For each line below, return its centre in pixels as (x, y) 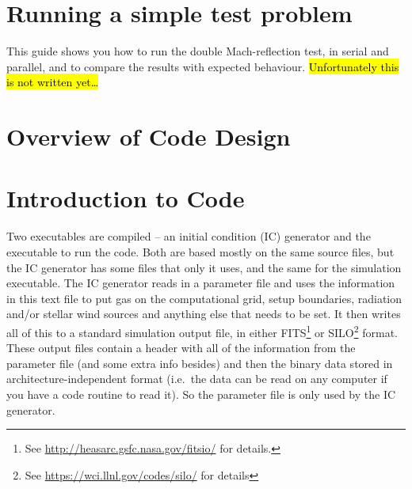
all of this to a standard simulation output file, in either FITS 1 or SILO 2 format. (202, 331)
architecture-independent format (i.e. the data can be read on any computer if (197, 379)
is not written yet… (53, 82)
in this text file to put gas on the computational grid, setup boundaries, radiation (204, 298)
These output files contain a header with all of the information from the (181, 348)
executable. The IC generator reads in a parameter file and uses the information (201, 283)
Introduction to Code (126, 198)
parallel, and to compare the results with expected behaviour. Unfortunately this (203, 66)
